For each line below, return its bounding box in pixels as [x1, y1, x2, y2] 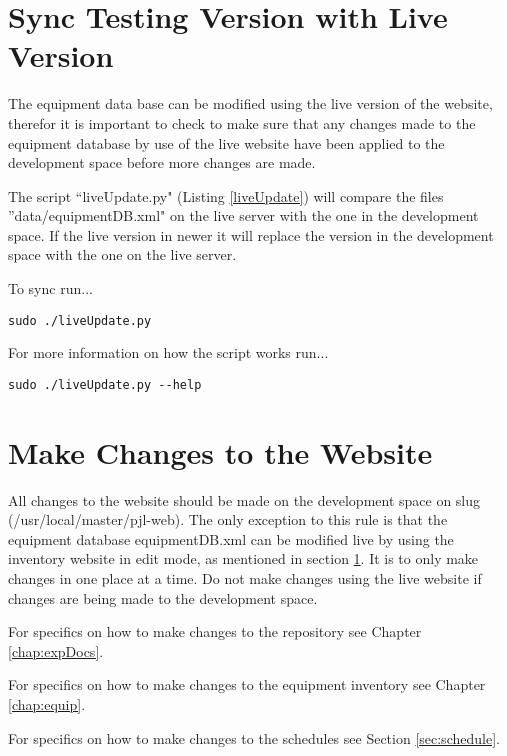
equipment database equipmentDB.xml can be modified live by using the [8, 528, 454, 549]
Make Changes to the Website [8, 431, 433, 472]
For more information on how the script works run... [8, 342, 329, 363]
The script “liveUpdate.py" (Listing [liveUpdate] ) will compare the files [8, 185, 444, 206]
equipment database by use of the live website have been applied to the [8, 132, 445, 153]
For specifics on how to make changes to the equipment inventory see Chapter [8, 674, 486, 695]
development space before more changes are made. [8, 152, 316, 173]
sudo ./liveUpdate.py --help [8, 377, 202, 392]
